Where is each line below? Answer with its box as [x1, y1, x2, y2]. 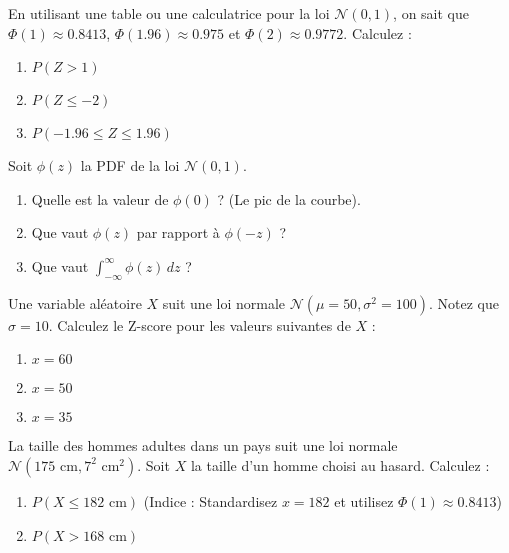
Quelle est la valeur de [31, 188, 169, 209]
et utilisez [334, 490, 394, 511]
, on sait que [393, 3, 470, 23]
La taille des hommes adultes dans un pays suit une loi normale [8, 435, 398, 456]
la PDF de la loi [80, 155, 180, 176]
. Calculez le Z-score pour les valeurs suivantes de [48, 314, 351, 335]
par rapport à [136, 222, 220, 243]
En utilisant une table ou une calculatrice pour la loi [8, 3, 330, 23]
